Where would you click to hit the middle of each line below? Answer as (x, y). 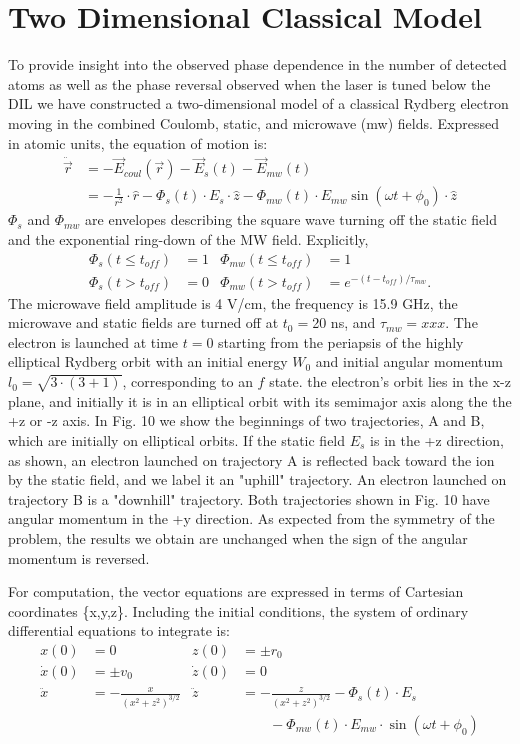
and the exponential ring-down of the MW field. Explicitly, (188, 238)
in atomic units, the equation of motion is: (138, 142)
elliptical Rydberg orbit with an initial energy (148, 361)
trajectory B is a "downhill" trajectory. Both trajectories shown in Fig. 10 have (249, 498)
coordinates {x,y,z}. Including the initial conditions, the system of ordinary (238, 610)
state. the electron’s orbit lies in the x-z (390, 381)
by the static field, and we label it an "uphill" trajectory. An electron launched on (257, 479)
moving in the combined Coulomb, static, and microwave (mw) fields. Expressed (253, 122)
